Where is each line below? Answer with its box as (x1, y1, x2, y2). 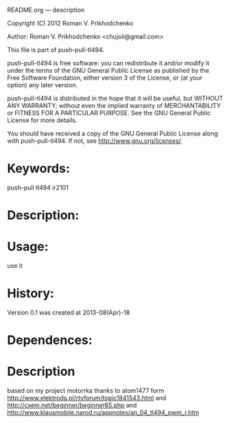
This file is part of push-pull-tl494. (7, 46, 105, 54)
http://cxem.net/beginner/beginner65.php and (7, 401, 137, 409)
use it (7, 262, 23, 270)
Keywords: (7, 161, 71, 176)
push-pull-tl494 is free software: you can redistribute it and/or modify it (7, 59, 210, 67)
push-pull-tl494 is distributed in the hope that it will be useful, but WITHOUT (7, 94, 224, 102)
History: (7, 286, 55, 301)
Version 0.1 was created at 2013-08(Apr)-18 (7, 308, 130, 317)
